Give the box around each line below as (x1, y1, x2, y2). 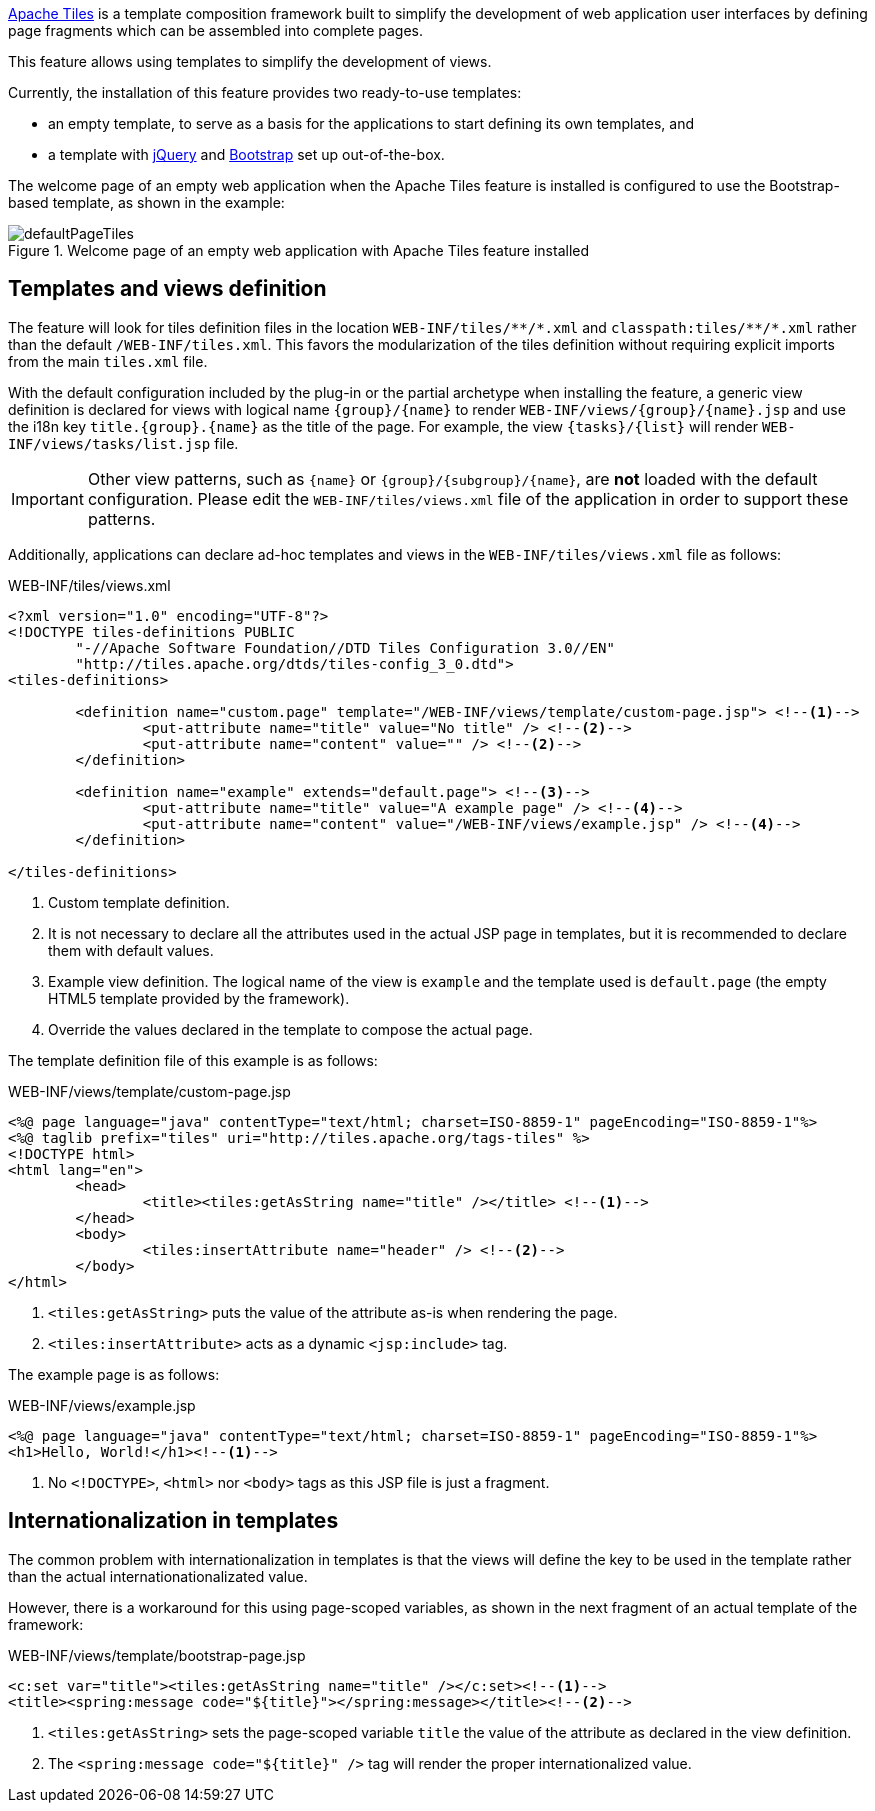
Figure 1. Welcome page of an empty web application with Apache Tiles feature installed (8, 242, 590, 259)
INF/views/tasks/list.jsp (8, 435, 211, 452)
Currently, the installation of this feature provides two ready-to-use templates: (8, 84, 522, 101)
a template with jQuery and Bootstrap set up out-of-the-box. (48, 146, 445, 163)
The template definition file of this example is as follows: (8, 1051, 378, 1069)
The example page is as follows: (8, 1365, 220, 1383)
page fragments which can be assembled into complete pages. (8, 22, 424, 39)
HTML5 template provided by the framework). (48, 989, 350, 1007)
